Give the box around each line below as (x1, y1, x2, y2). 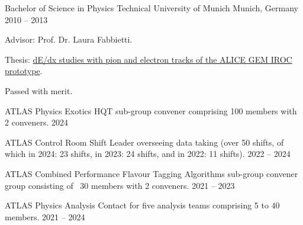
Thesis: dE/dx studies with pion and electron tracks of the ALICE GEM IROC (5, 53, 292, 65)
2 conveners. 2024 (5, 116, 69, 128)
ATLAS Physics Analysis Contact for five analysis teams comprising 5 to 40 (5, 199, 280, 211)
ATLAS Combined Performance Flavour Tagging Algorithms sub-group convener (5, 167, 298, 179)
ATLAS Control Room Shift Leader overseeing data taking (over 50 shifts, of (5, 136, 284, 148)
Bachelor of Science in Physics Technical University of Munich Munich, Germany (5, 2, 298, 14)
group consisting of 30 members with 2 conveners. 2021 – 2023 (5, 179, 235, 191)
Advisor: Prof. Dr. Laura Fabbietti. (5, 33, 133, 46)
